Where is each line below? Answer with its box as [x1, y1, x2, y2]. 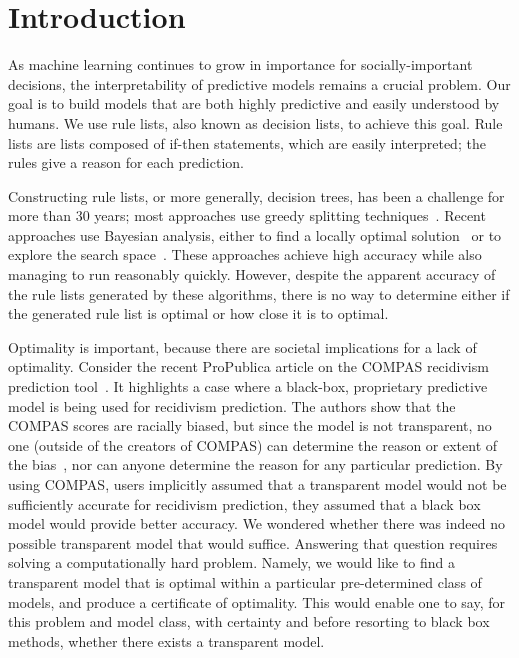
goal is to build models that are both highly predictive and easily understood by [8, 93, 500, 114]
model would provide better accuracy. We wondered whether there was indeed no [8, 513, 505, 534]
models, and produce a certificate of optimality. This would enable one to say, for [8, 591, 505, 612]
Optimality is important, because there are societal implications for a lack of [8, 336, 477, 357]
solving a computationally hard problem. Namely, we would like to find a [8, 552, 456, 573]
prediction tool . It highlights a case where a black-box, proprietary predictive [8, 376, 488, 397]
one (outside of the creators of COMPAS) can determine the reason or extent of [8, 434, 498, 455]
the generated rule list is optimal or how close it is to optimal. [8, 303, 389, 324]
